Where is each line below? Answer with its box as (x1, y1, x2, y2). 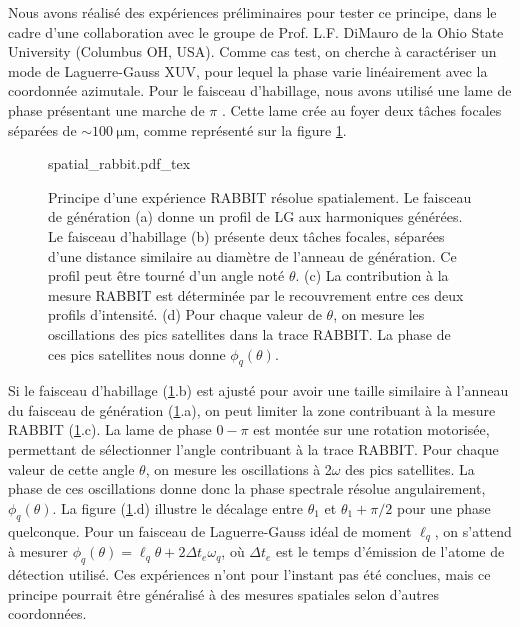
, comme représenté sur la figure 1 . (135, 119, 347, 140)
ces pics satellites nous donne (48, 343, 226, 364)
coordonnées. (8, 603, 87, 624)
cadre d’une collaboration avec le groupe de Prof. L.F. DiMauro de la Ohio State (8, 21, 504, 42)
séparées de (8, 119, 77, 140)
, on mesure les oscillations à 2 (145, 458, 332, 479)
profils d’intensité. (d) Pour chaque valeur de (48, 304, 322, 325)
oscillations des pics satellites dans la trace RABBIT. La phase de (48, 323, 451, 344)
